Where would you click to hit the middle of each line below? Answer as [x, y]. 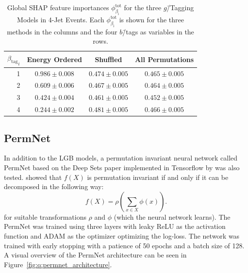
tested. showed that [33, 177]
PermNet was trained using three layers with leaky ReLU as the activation [115, 226]
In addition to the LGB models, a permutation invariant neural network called [121, 158]
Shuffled [108, 59]
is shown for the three [151, 19]
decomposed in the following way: [54, 186]
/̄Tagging [180, 7]
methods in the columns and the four [62, 31]
